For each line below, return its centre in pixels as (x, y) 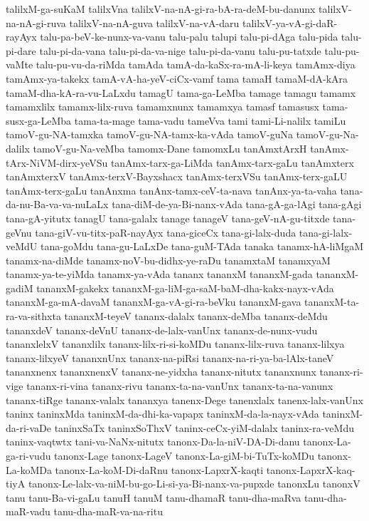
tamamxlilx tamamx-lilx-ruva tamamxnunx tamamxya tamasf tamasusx (162, 107)
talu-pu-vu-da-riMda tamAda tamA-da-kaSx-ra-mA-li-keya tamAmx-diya (196, 65)
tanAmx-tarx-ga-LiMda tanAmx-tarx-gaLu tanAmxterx (232, 162)
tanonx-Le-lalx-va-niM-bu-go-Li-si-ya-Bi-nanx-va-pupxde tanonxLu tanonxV (194, 484)
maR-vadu (28, 511)
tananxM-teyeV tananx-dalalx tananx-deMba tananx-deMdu (196, 316)
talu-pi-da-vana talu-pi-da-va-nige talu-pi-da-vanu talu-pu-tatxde (180, 50)
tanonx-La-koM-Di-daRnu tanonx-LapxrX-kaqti (159, 469)
